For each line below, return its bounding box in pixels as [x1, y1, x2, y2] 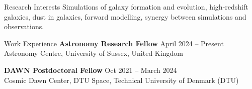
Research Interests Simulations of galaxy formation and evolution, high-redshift [4, 2, 248, 12]
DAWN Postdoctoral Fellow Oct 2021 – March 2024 [4, 64, 177, 75]
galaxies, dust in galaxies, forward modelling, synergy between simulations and [4, 11, 246, 22]
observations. [4, 21, 44, 32]
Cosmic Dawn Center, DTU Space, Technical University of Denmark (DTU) [4, 74, 239, 85]
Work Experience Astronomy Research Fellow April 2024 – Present [4, 38, 224, 48]
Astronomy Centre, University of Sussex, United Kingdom [4, 48, 183, 58]
